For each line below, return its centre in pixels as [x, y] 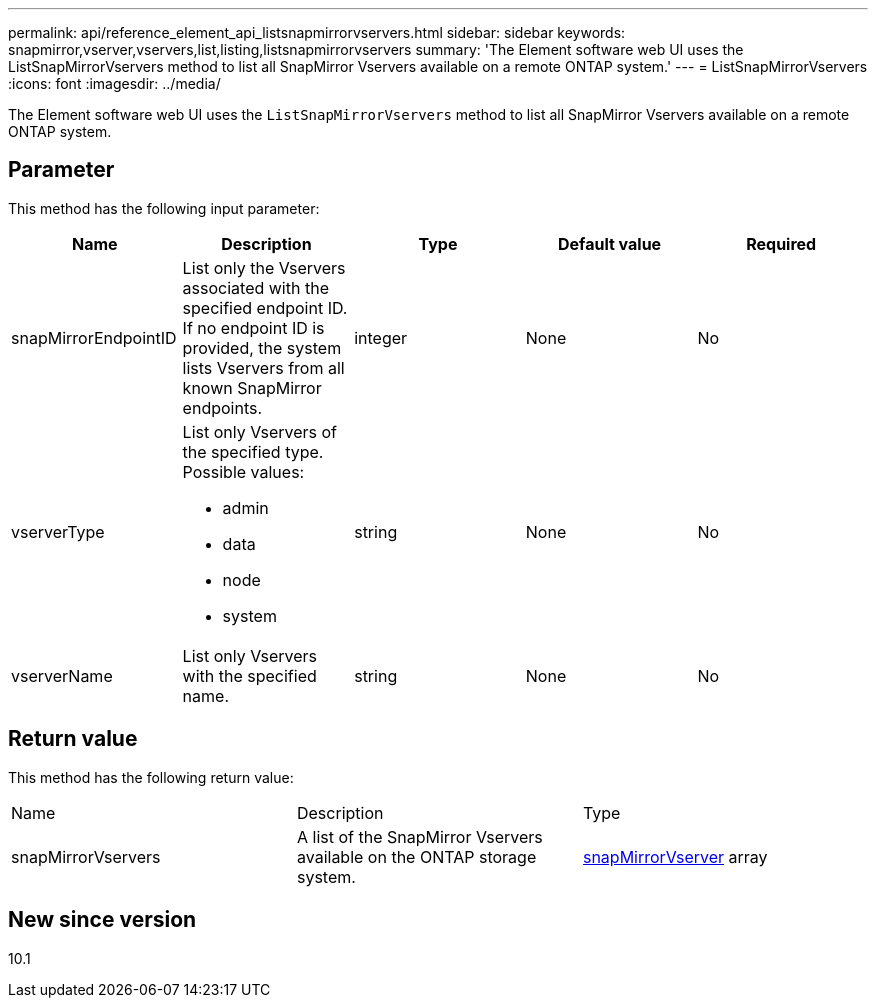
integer [381, 337]
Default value [609, 243]
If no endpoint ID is [253, 327]
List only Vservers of [260, 431]
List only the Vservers [264, 267]
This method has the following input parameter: [164, 208]
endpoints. [222, 407]
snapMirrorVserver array [675, 856]
